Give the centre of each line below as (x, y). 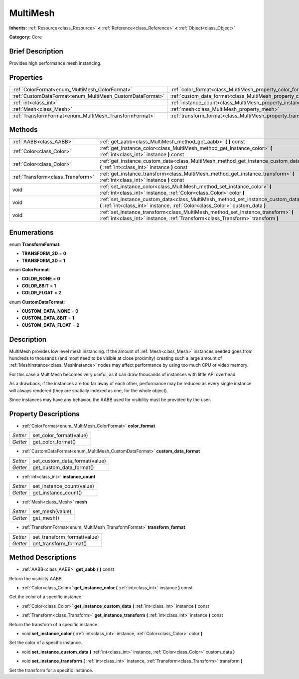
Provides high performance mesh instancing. (55, 63)
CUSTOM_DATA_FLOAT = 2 (51, 325)
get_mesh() (46, 518)
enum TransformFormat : (35, 244)
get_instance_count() (57, 493)
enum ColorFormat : (30, 269)
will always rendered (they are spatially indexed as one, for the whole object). (89, 390)
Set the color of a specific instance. (46, 643)
